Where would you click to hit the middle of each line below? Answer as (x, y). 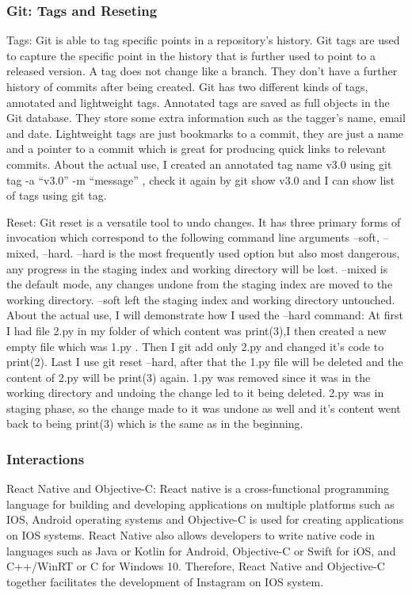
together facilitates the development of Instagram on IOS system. (165, 581)
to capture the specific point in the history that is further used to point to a (191, 55)
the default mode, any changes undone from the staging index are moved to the (200, 284)
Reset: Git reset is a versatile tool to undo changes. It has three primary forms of (204, 221)
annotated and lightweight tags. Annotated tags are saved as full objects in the (198, 102)
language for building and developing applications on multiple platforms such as (200, 503)
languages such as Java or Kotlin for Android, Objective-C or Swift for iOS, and (201, 550)
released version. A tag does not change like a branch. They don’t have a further (202, 71)
